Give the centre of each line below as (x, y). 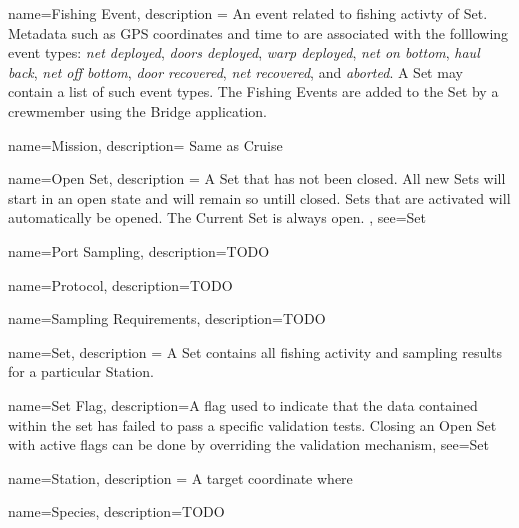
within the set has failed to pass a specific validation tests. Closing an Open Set (252, 424)
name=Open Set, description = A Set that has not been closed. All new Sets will (257, 178)
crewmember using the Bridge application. (138, 110)
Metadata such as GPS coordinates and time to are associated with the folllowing (258, 32)
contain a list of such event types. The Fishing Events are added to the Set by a (253, 91)
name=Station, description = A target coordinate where (180, 477)
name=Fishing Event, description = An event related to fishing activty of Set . (248, 13)
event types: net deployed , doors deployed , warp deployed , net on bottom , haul (244, 52)
